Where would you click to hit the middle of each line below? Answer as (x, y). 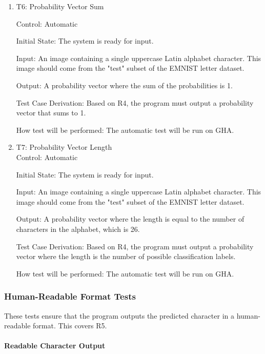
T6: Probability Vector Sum (60, 6)
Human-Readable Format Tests (70, 296)
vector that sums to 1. (51, 113)
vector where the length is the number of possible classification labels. (126, 256)
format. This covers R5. (70, 326)
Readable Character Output (55, 346)
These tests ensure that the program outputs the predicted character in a (119, 315)
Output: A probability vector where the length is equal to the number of (130, 219)
